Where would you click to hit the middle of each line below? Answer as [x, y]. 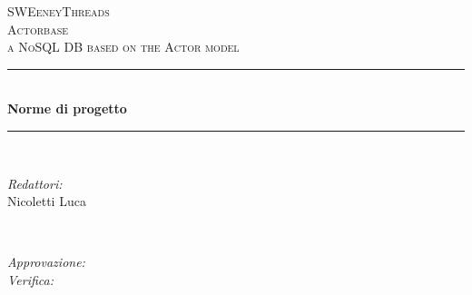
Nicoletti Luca [47, 201]
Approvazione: [46, 262]
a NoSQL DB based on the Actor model [123, 47]
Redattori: [35, 183]
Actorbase [38, 29]
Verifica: [31, 279]
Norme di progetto [67, 108]
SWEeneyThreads [59, 11]
